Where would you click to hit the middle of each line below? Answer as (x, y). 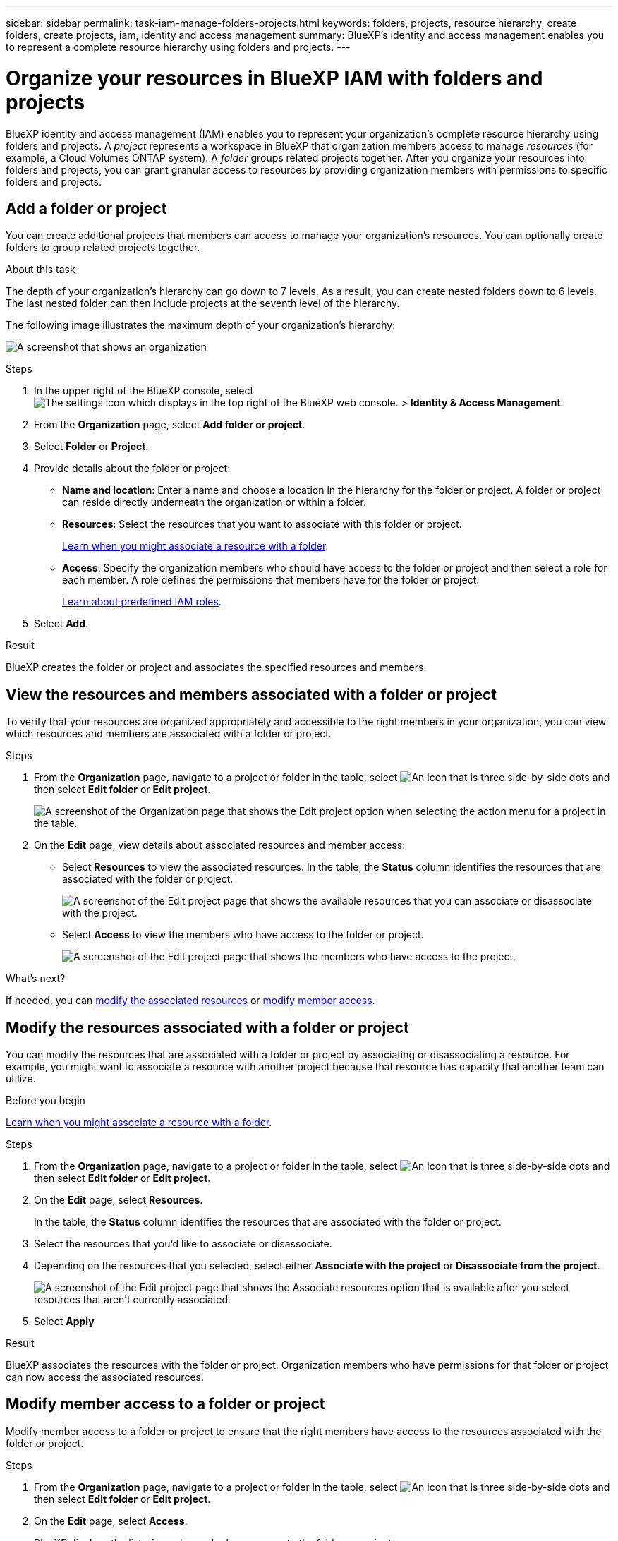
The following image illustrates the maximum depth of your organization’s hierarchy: (201, 325)
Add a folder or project (86, 208)
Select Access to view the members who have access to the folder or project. (243, 935)
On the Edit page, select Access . (111, 1521)
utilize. (21, 1079)
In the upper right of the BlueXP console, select (144, 391)
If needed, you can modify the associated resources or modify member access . (190, 1001)
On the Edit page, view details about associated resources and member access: (220, 845)
